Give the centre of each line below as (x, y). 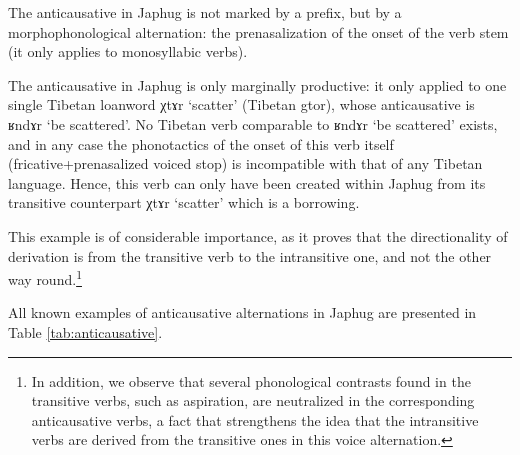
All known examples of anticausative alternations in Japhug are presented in (242, 312)
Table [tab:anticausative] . (85, 331)
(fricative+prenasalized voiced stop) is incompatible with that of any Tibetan (245, 163)
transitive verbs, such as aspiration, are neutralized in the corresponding (253, 400)
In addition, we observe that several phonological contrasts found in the (251, 380)
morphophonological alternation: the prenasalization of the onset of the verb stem (258, 31)
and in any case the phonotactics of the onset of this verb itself (201, 143)
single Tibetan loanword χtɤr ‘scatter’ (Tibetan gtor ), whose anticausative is (241, 104)
